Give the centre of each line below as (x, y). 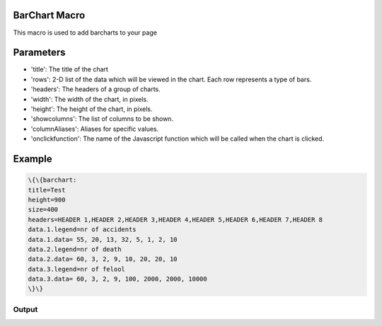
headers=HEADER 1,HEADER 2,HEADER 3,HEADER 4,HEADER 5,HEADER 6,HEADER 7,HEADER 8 (175, 220)
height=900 (47, 199)
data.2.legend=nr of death (75, 249)
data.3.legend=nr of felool (76, 269)
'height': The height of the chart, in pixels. (92, 109)
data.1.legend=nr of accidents (82, 229)
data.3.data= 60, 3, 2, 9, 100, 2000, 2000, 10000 (118, 279)
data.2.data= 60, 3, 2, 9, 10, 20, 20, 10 (103, 259)
